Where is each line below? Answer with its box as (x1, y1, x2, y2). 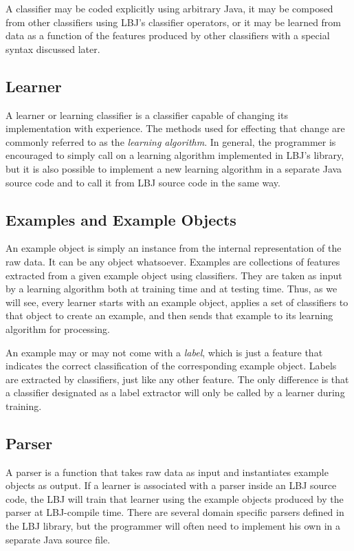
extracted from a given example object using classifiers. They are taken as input (5, 268, 342, 282)
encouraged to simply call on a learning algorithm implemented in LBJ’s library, (5, 148, 344, 162)
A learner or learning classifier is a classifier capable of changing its (5, 107, 288, 122)
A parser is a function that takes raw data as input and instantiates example (5, 464, 329, 479)
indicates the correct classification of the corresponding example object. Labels (5, 358, 337, 373)
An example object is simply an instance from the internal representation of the (5, 241, 342, 255)
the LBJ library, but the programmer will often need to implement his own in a (5, 519, 340, 533)
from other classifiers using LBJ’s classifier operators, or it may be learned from (5, 14, 342, 29)
